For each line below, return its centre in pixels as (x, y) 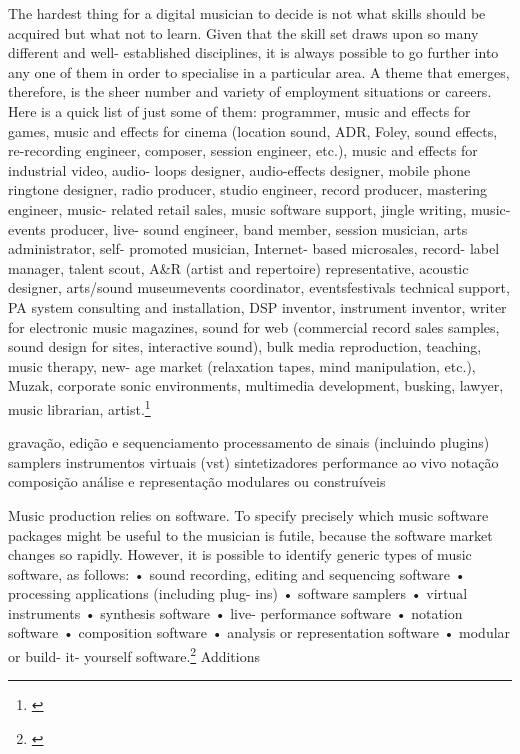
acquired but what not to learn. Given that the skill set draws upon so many (243, 32)
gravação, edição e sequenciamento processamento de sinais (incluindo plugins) (249, 442)
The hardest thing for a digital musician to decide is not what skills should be (247, 13)
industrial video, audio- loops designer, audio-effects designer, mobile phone (239, 169)
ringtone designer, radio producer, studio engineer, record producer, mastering (248, 189)
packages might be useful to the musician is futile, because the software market (250, 534)
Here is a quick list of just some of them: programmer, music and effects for (239, 110)
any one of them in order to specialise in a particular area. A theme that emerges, (259, 71)
